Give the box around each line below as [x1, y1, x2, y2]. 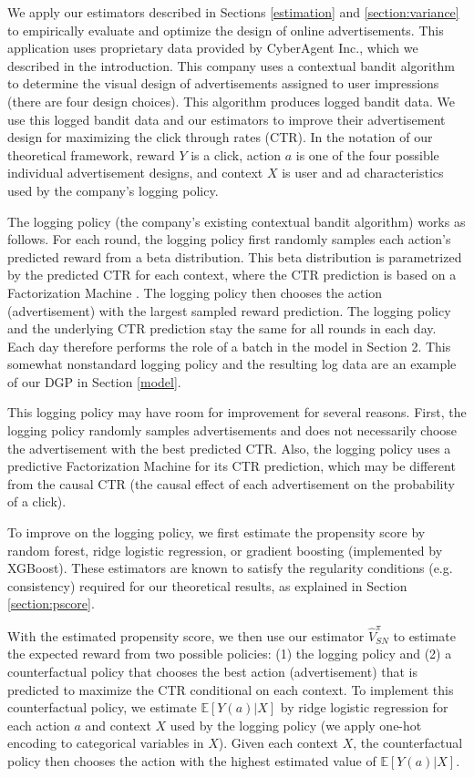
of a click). [7, 492, 67, 511]
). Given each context [218, 733, 338, 752]
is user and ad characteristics [282, 163, 444, 182]
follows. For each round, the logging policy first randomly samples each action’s [7, 230, 451, 249]
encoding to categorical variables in [7, 733, 204, 752]
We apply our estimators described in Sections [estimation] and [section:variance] [7, 3, 459, 21]
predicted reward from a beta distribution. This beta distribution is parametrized [7, 247, 462, 266]
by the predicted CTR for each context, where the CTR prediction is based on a [7, 265, 457, 284]
